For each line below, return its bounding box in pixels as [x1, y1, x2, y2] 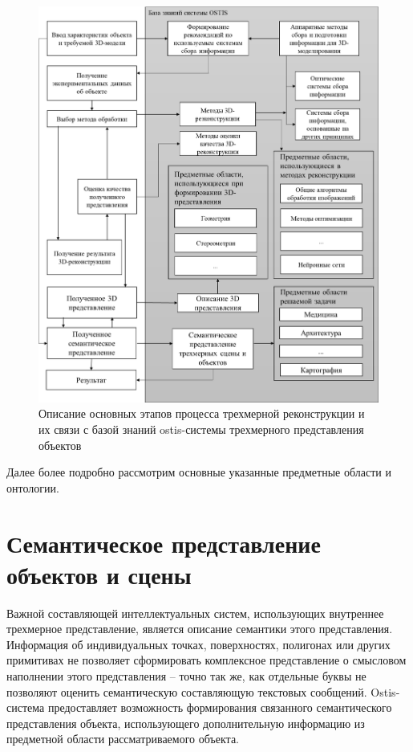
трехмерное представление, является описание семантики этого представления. [6, 620, 393, 637]
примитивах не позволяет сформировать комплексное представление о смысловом [6, 652, 407, 668]
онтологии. [6, 479, 59, 496]
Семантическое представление [6, 526, 321, 559]
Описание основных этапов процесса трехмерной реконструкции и [38, 405, 365, 422]
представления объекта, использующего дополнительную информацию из [6, 714, 365, 731]
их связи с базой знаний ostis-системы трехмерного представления [38, 421, 364, 437]
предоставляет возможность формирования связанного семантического [47, 699, 392, 716]
